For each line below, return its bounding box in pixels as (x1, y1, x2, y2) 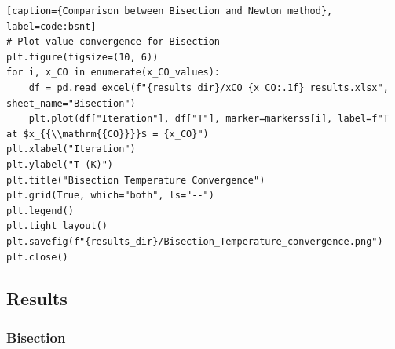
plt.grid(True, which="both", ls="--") (6, 190, 214, 202)
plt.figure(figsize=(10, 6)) (6, 51, 159, 63)
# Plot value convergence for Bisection (6, 36, 221, 48)
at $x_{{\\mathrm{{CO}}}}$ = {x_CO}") (6, 128, 209, 140)
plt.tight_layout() (6, 220, 108, 232)
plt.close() (6, 251, 68, 263)
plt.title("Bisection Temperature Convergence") (6, 174, 265, 186)
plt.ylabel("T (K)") (6, 158, 114, 170)
